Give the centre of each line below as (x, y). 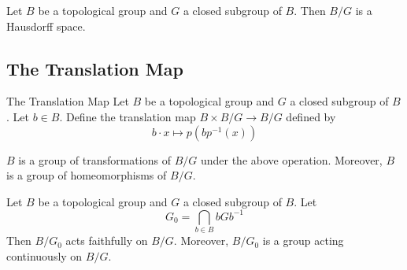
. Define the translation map (128, 116)
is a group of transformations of (94, 159)
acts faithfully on (107, 240)
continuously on (44, 255)
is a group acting (303, 240)
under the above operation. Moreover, (291, 159)
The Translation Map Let (68, 101)
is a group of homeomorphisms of (87, 175)
